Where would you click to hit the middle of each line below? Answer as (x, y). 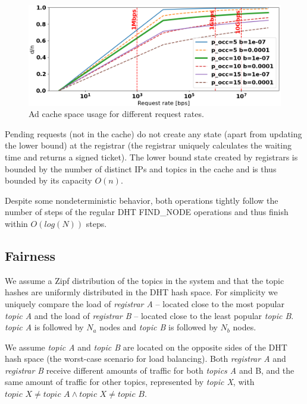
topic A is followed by (44, 327)
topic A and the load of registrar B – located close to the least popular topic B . (149, 315)
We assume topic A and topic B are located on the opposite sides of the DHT (146, 347)
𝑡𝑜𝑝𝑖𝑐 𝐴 (57, 395)
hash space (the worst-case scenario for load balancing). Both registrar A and (145, 359)
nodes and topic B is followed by (159, 327)
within (16, 223)
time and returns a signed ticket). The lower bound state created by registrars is (151, 157)
